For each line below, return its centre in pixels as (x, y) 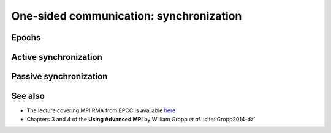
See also (28, 96)
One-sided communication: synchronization (127, 16)
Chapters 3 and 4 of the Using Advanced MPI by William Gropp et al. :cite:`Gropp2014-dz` (141, 119)
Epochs (26, 38)
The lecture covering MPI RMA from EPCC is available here (101, 110)
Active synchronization (57, 57)
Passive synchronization (59, 77)
